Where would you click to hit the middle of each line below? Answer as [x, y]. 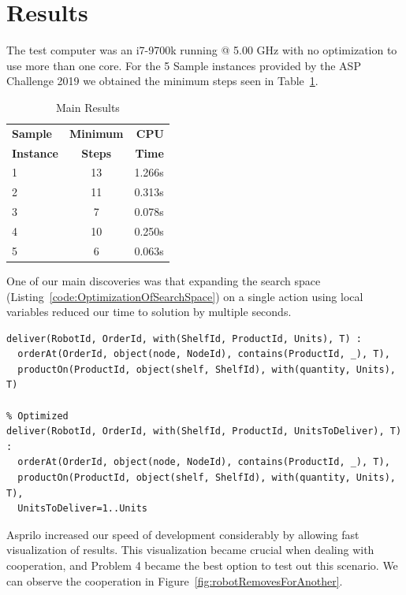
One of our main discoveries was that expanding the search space [164, 280]
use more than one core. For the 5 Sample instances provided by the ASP [184, 65]
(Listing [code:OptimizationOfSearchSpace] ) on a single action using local [185, 296]
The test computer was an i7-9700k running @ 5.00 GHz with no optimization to [202, 50]
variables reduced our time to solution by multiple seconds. [149, 312]
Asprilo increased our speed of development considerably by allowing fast [183, 534]
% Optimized [37, 416]
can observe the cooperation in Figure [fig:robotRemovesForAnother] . [175, 580]
